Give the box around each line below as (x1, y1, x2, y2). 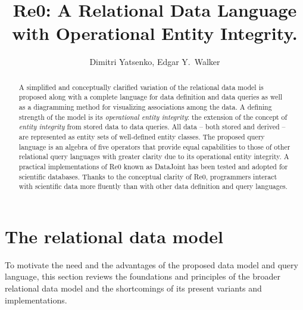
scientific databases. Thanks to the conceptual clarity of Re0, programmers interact (18, 171, 277, 181)
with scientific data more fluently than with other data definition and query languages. (18, 181, 288, 191)
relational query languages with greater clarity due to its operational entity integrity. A (18, 151, 289, 162)
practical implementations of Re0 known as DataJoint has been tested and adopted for (18, 161, 288, 171)
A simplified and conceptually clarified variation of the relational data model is (18, 82, 264, 92)
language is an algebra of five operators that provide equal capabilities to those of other (18, 141, 290, 151)
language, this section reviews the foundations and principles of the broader (5, 270, 280, 283)
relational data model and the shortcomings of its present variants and (5, 282, 262, 294)
